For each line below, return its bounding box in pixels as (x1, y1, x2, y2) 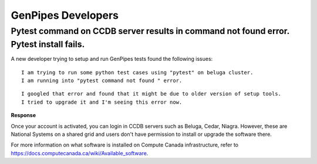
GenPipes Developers (11, 9, 119, 22)
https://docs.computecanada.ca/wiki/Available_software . (11, 149, 149, 156)
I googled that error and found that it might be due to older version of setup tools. (21, 91, 282, 97)
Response (11, 112, 36, 119)
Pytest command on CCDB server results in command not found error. (11, 26, 290, 36)
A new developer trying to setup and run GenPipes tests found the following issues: (11, 56, 213, 63)
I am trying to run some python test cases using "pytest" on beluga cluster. (21, 69, 254, 76)
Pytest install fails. (11, 39, 85, 50)
